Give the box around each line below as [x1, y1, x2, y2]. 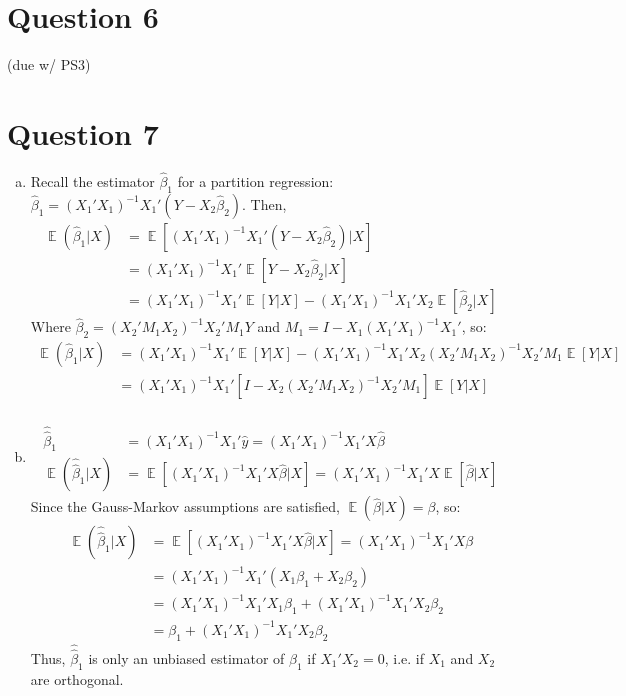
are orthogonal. [30, 668, 124, 689]
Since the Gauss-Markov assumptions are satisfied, [30, 496, 340, 517]
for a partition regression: [177, 171, 334, 192]
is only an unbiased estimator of [88, 648, 285, 669]
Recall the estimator [30, 171, 155, 192]
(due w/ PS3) [7, 54, 91, 75]
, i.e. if [384, 648, 424, 669]
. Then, [242, 193, 287, 214]
